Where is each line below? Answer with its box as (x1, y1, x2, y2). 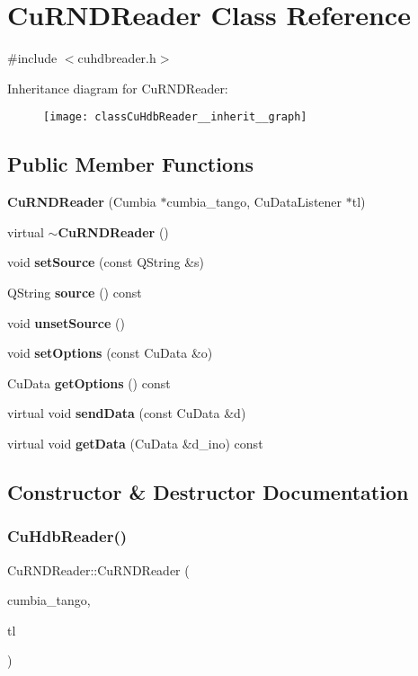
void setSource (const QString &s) (7, 253, 204, 271)
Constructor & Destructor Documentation (7, 477, 409, 505)
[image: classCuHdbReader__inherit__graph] (43, 111, 307, 124)
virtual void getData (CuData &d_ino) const (7, 433, 263, 452)
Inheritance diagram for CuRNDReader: (7, 78, 228, 97)
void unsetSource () (7, 313, 125, 332)
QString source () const (7, 282, 142, 301)
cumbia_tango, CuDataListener (166, 192, 342, 211)
